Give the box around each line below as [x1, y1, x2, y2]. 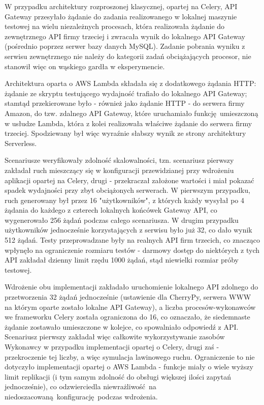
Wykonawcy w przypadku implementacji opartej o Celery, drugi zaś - [5, 341, 219, 352]
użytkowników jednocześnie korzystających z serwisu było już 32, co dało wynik [5, 224, 252, 235]
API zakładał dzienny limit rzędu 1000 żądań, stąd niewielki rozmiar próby [5, 254, 239, 265]
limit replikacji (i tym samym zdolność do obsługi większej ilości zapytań [5, 371, 232, 382]
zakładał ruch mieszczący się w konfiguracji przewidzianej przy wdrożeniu [5, 164, 234, 175]
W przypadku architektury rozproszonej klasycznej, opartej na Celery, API [5, 1, 238, 11]
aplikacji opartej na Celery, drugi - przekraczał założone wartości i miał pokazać [5, 175, 254, 185]
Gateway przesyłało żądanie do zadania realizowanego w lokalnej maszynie [5, 11, 237, 21]
